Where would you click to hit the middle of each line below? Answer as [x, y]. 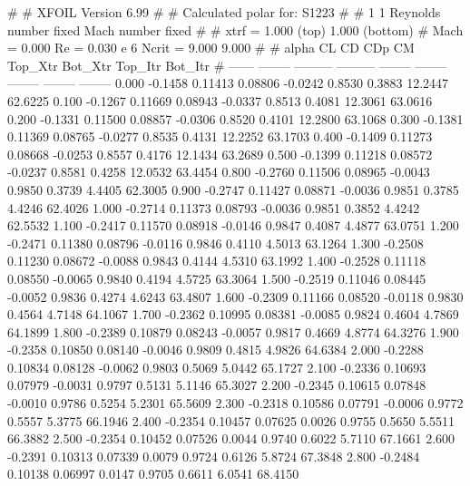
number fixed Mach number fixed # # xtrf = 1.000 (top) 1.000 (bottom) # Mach [235, 29]
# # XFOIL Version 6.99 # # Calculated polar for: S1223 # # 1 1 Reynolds [224, 12]
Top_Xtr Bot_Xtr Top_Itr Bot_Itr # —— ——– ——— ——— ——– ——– [227, 65]
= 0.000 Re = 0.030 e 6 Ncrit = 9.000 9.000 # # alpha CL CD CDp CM [211, 48]
